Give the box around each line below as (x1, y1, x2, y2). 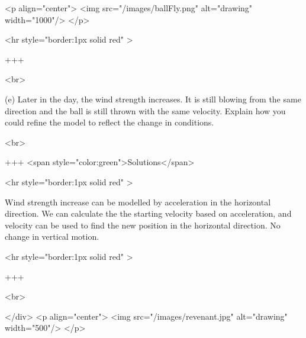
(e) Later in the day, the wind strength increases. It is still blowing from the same (5, 92, 301, 105)
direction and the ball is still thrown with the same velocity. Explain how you (5, 104, 286, 117)
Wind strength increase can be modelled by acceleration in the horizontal (5, 195, 271, 208)
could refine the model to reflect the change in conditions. (5, 116, 214, 128)
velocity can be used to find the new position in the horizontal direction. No (5, 218, 281, 231)
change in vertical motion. (5, 230, 99, 243)
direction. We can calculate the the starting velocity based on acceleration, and (5, 207, 292, 220)
